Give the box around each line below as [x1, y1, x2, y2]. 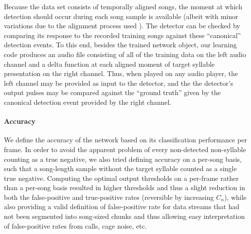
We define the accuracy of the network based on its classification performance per [4, 135, 247, 145]
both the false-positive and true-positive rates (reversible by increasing [4, 192, 214, 202]
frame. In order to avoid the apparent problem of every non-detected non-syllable [4, 144, 246, 154]
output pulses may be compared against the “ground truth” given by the [4, 87, 221, 97]
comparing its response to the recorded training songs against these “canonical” [4, 30, 241, 40]
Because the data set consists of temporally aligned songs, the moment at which [4, 1, 242, 11]
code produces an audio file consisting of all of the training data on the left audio [4, 49, 246, 59]
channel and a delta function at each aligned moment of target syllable [4, 58, 215, 69]
